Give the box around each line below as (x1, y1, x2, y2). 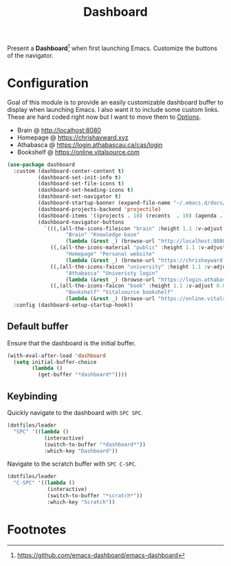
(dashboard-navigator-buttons (37, 218, 125, 225)
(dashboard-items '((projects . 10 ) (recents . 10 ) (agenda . (37, 212, 223, 219)
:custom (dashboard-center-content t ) (13, 168, 125, 174)
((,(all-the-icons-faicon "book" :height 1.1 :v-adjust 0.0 (50, 282, 226, 289)
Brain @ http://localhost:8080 (16, 126, 102, 134)
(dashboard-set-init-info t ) (37, 174, 122, 181)
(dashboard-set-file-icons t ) (37, 180, 125, 188)
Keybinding (7, 390, 58, 402)
